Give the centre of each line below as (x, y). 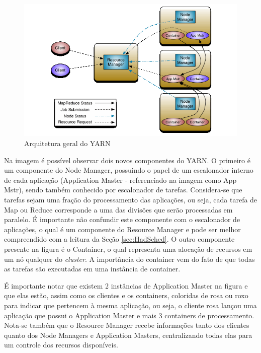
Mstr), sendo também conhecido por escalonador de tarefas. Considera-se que (123, 190)
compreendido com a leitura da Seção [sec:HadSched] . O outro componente (119, 239)
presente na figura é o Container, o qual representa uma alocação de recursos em (128, 249)
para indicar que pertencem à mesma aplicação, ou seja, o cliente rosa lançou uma (130, 305)
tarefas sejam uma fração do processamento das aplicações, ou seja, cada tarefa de (131, 199)
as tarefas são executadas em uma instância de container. (92, 269)
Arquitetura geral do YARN (67, 143)
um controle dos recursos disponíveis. (61, 345)
